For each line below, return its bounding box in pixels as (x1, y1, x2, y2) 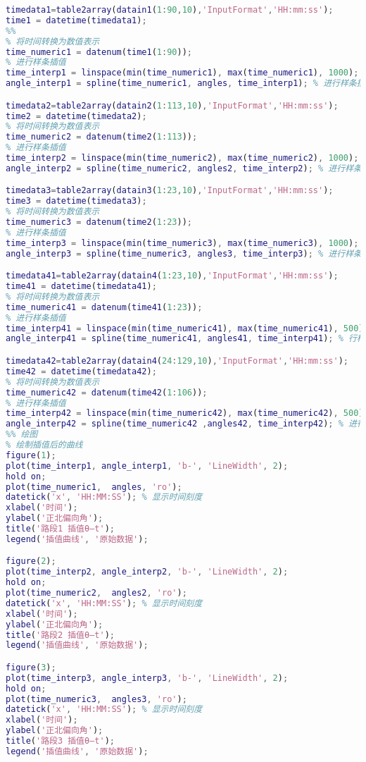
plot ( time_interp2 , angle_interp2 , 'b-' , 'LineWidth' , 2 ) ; (6, 567, 289, 577)
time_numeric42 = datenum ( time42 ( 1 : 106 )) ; (6, 387, 208, 398)
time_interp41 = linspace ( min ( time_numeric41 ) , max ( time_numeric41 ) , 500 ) (6, 323, 364, 333)
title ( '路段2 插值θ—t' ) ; (6, 629, 115, 640)
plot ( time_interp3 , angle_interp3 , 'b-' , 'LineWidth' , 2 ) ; (6, 672, 289, 683)
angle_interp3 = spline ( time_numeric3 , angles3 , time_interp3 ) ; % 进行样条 (6, 248, 362, 259)
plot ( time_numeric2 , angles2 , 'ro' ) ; (6, 588, 187, 598)
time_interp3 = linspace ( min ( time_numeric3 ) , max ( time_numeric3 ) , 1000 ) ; (6, 238, 359, 248)
